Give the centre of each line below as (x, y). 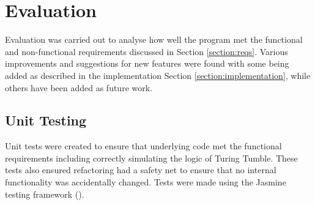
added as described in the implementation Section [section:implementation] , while (158, 75)
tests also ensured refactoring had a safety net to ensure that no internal (141, 170)
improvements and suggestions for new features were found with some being (147, 63)
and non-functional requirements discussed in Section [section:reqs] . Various (146, 51)
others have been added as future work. (79, 87)
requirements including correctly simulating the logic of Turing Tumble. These (151, 158)
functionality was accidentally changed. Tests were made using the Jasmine (146, 182)
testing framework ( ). (45, 194)
